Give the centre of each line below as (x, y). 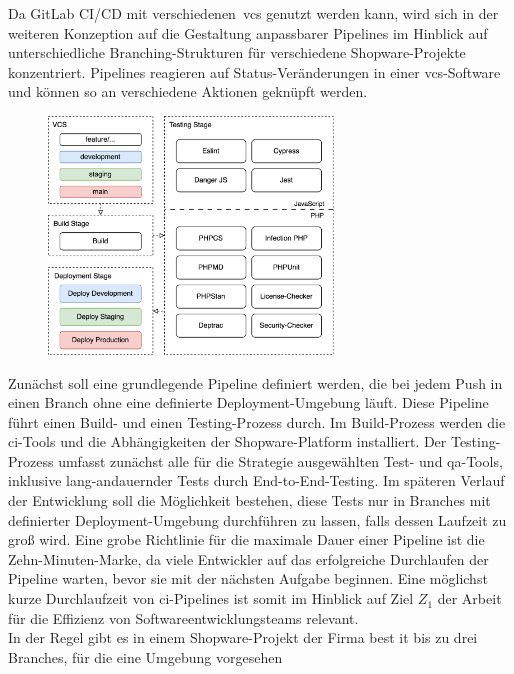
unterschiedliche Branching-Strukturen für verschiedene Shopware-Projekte (237, 52)
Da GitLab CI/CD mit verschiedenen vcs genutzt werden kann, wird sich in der (253, 13)
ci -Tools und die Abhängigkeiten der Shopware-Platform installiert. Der (227, 441)
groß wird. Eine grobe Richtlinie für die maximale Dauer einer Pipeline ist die (246, 539)
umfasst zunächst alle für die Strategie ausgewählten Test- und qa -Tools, (280, 460)
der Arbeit (469, 598)
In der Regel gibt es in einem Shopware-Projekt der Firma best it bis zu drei (243, 637)
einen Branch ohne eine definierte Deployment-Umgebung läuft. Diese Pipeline (248, 402)
